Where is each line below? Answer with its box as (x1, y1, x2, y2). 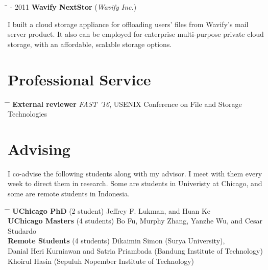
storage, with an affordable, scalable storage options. (8, 38, 172, 49)
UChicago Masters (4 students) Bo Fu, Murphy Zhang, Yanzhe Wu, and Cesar (8, 215, 262, 226)
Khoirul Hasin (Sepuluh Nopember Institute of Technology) (8, 255, 194, 266)
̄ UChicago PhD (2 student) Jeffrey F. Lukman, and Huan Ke (8, 205, 210, 216)
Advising (8, 138, 70, 159)
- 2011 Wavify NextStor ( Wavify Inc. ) (10, 2, 137, 12)
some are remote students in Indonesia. (8, 188, 130, 198)
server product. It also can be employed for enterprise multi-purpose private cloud (8, 29, 264, 39)
